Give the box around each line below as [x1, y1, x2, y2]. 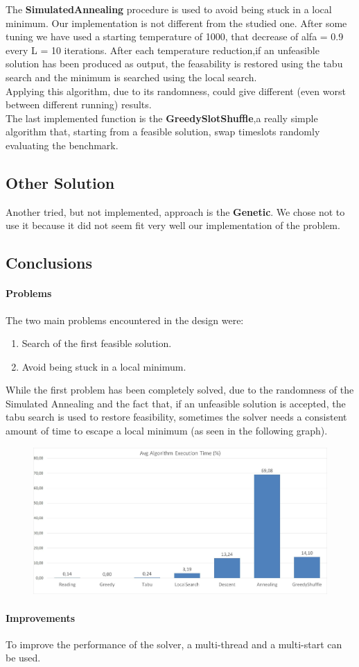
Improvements [6, 610, 76, 625]
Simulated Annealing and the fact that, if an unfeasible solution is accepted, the [6, 396, 346, 410]
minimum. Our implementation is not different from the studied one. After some [6, 15, 347, 30]
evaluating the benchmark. [6, 137, 119, 152]
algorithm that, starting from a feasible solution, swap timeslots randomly [6, 124, 320, 139]
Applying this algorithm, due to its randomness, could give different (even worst [6, 83, 346, 98]
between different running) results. [6, 97, 152, 112]
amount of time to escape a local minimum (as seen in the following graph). [6, 423, 328, 438]
